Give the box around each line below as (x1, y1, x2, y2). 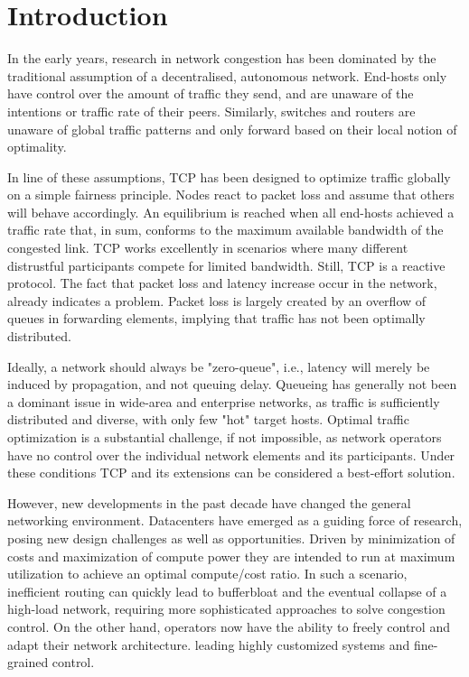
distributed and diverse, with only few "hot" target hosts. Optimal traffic (7, 410, 409, 429)
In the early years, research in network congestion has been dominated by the (7, 49, 436, 68)
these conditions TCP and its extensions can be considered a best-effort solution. (7, 463, 455, 482)
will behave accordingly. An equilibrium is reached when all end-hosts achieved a (7, 202, 455, 221)
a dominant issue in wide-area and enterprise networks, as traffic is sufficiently (7, 392, 440, 411)
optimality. (7, 137, 67, 156)
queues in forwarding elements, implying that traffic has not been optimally (7, 309, 426, 328)
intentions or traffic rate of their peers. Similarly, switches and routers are (7, 101, 416, 120)
